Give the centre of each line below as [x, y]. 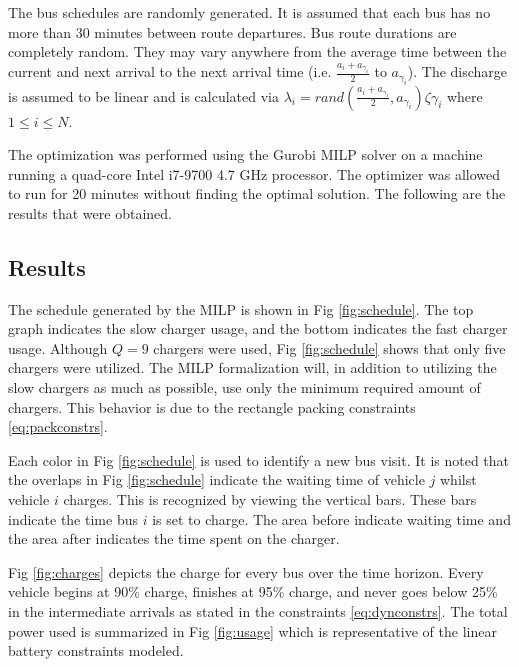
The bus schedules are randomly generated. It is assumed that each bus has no [249, 12]
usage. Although [58, 347]
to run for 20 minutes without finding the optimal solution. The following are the [257, 193]
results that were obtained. [90, 212]
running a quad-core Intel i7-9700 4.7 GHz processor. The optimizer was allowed [254, 173]
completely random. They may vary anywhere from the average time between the [257, 51]
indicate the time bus [73, 518]
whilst [458, 479]
